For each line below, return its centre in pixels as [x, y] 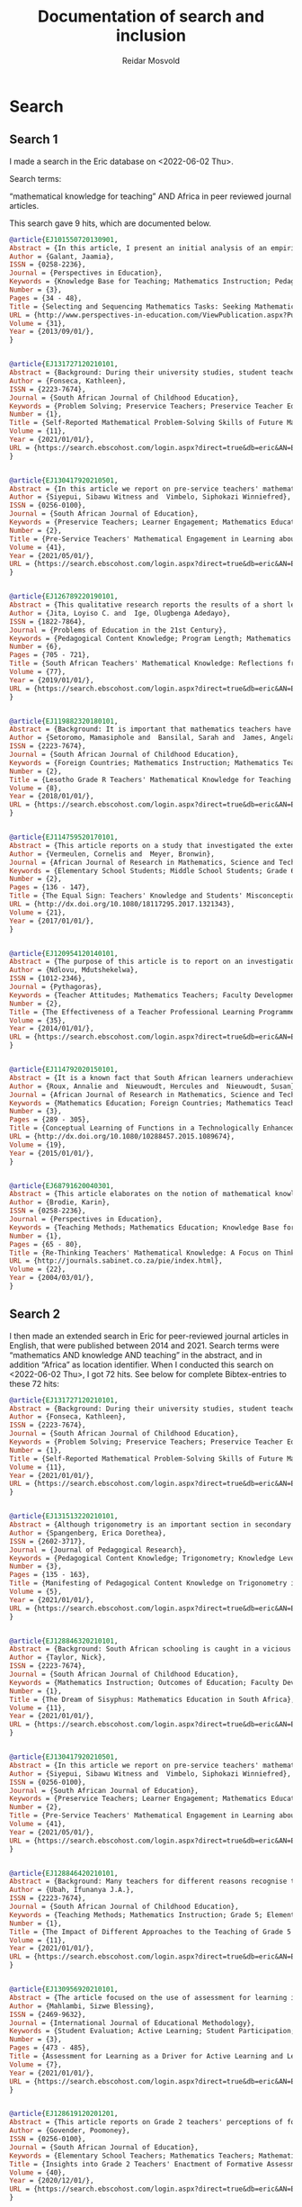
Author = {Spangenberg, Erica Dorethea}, [88, 1533]
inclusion [151, 36]
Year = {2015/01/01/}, [52, 1153]
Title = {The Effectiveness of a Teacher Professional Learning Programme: [154, 1012]
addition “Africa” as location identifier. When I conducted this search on [142, 1365]
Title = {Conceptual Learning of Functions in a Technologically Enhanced [152, 1128]
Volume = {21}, [38, 912]
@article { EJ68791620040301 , [62, 1185]
